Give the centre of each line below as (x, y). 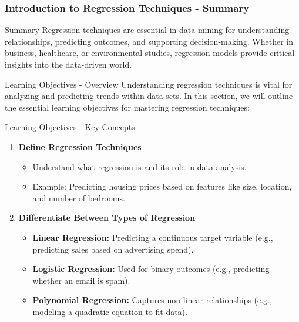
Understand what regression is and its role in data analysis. (140, 166)
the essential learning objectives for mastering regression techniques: (127, 107)
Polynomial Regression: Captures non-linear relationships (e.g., (152, 300)
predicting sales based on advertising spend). (113, 249)
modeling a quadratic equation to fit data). (110, 311)
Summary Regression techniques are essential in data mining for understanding (147, 30)
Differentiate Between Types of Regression (107, 218)
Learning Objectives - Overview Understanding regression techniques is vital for (149, 84)
